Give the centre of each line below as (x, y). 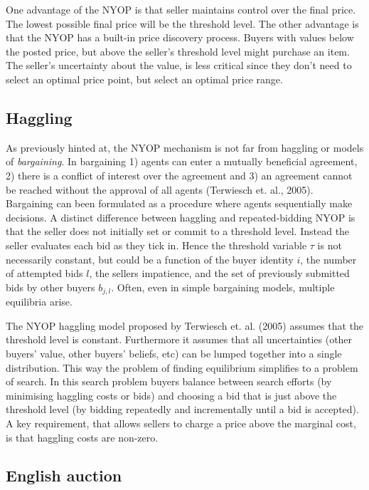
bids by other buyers (50, 287)
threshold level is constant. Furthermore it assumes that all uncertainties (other (179, 339)
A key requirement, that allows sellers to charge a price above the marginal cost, (181, 423)
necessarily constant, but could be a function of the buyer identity (150, 259)
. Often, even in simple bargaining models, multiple (223, 287)
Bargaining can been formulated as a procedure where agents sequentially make (179, 203)
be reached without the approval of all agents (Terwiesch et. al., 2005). (160, 189)
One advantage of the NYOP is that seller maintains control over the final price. (181, 9)
